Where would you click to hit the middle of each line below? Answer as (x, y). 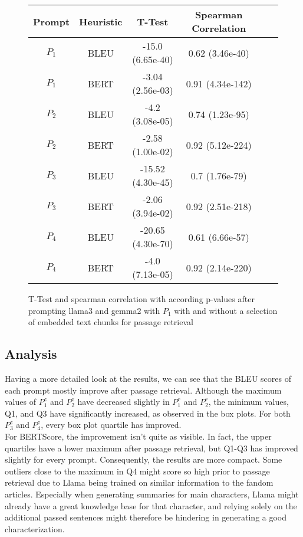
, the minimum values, (248, 402)
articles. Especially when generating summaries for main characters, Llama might (152, 494)
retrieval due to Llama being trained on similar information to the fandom (139, 482)
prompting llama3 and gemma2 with (94, 310)
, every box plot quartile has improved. (111, 425)
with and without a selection (226, 310)
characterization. (35, 528)
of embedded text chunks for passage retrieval (111, 322)
